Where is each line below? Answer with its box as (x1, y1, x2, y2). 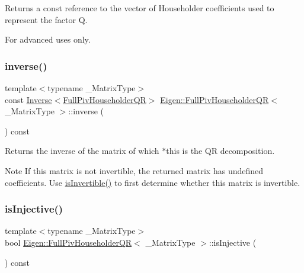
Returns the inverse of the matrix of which (5, 144, 159, 157)
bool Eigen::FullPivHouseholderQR (5, 236, 132, 248)
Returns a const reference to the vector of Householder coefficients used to (5, 2, 274, 14)
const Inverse (5, 93, 52, 105)
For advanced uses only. (5, 33, 91, 46)
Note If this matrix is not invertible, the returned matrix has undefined (5, 164, 264, 176)
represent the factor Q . (5, 13, 88, 25)
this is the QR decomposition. (166, 144, 275, 157)
